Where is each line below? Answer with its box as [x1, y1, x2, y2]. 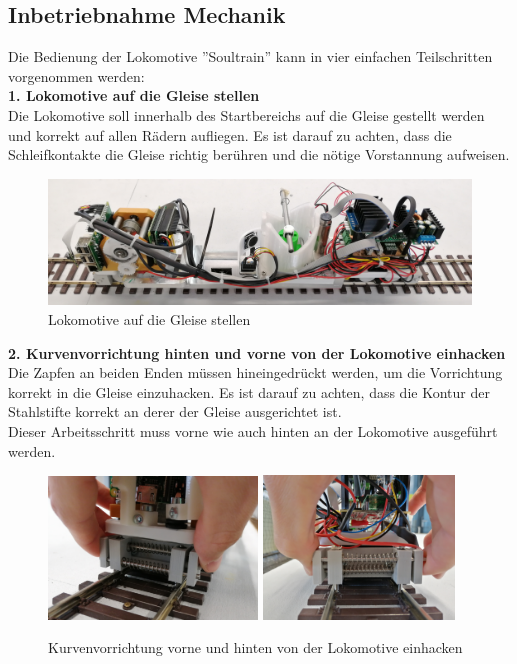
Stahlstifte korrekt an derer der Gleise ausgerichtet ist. [8, 401, 342, 422]
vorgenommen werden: [8, 65, 145, 86]
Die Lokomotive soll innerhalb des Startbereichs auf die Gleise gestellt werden [8, 104, 485, 125]
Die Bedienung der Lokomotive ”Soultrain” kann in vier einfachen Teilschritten [8, 46, 493, 67]
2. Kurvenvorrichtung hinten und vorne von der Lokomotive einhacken [8, 342, 506, 363]
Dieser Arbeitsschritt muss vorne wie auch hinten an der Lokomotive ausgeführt [8, 421, 498, 442]
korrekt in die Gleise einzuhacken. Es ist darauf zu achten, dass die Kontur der [8, 381, 490, 402]
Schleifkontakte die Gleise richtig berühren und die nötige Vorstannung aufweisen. [8, 144, 510, 165]
